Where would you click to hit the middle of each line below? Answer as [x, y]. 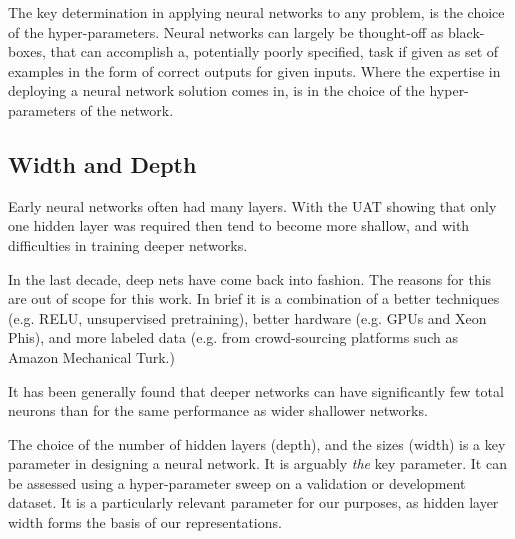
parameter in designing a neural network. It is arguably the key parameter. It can [257, 463]
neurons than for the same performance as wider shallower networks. [218, 410]
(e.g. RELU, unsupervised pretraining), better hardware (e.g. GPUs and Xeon [247, 317]
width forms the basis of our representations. [145, 522]
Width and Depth [102, 163]
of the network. [127, 109]
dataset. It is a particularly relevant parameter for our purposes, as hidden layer [253, 502]
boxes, [27, 51]
